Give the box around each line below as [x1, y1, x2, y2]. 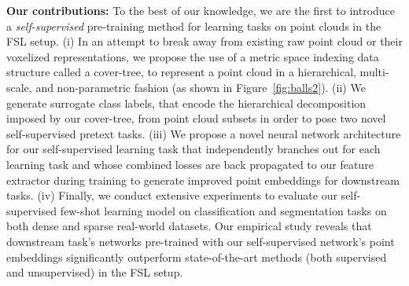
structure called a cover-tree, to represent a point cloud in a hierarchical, [6, 64, 356, 80]
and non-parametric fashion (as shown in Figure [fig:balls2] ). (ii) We [35, 79, 366, 95]
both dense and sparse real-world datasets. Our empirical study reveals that [6, 218, 372, 234]
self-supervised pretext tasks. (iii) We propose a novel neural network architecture [6, 125, 401, 141]
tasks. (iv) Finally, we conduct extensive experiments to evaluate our [6, 187, 337, 203]
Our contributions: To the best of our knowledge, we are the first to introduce [6, 2, 396, 18]
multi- [359, 64, 389, 80]
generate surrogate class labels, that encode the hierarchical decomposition [6, 94, 367, 111]
